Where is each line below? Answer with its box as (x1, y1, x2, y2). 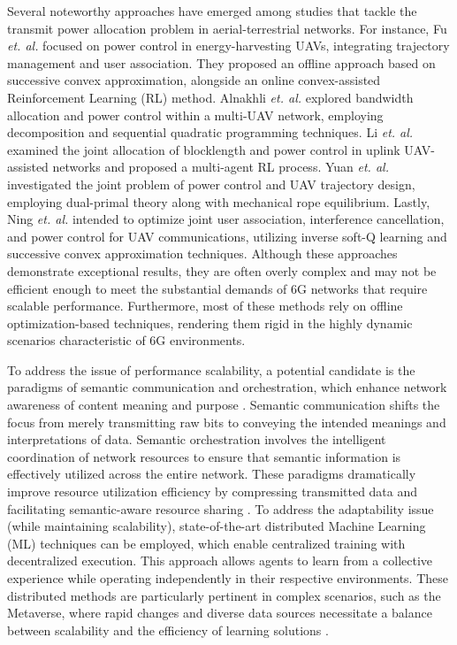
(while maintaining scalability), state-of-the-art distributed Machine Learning (7, 517, 426, 535)
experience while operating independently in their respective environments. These (7, 569, 448, 587)
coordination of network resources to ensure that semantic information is (7, 447, 401, 465)
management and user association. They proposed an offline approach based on (7, 53, 436, 72)
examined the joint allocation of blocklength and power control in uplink (7, 140, 400, 158)
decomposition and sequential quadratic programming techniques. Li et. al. (7, 123, 414, 142)
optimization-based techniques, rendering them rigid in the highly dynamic (7, 313, 413, 332)
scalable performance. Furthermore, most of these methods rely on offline (7, 296, 403, 315)
